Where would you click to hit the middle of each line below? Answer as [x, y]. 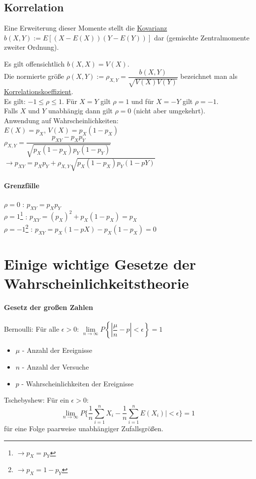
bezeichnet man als [209, 76]
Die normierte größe [34, 76]
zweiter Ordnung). [32, 47]
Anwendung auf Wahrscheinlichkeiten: [61, 120]
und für [143, 101]
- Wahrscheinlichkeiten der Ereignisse [78, 383]
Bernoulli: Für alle [32, 329]
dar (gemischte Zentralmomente [202, 37]
